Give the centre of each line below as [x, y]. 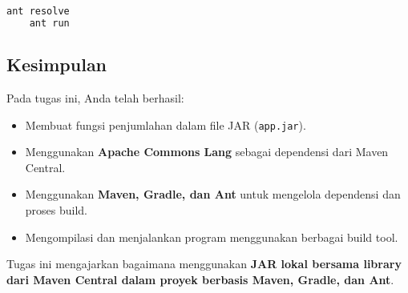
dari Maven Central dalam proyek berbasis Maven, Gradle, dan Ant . [200, 279]
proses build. [57, 209]
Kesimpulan [57, 64]
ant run [49, 23]
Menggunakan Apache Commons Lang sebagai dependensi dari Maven [207, 152]
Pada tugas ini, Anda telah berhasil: [95, 97]
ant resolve [38, 11]
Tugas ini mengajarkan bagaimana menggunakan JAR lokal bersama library [204, 264]
